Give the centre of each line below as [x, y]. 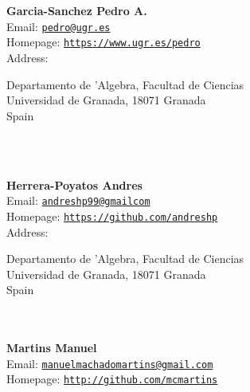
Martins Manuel [52, 348]
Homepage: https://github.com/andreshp [112, 216]
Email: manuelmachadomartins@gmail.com [110, 363]
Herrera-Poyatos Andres [74, 184]
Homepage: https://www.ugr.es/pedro [104, 42]
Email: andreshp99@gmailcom [78, 200]
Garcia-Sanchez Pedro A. [77, 11]
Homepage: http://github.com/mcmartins [112, 379]
